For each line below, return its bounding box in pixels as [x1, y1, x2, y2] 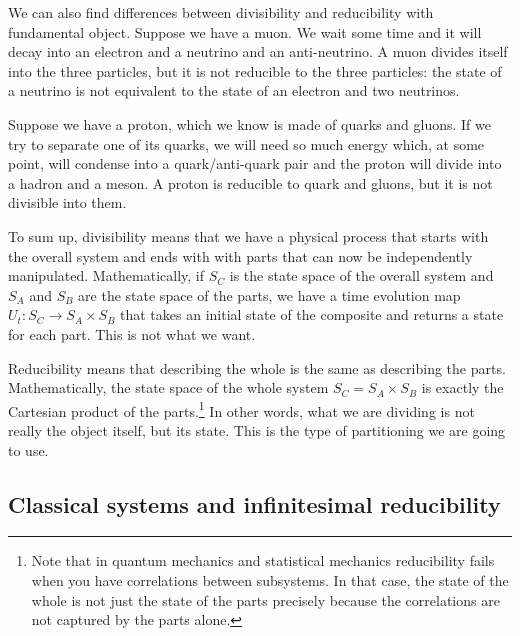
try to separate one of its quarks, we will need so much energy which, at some [8, 133, 485, 154]
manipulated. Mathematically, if [8, 265, 205, 286]
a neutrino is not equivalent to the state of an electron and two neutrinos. [8, 80, 460, 101]
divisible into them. [8, 192, 127, 213]
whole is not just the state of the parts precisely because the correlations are [31, 589, 500, 610]
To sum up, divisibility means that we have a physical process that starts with [8, 225, 489, 246]
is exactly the [421, 377, 504, 398]
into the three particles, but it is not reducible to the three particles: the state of [8, 60, 502, 81]
